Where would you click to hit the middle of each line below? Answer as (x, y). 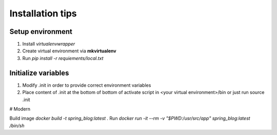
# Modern (20, 109)
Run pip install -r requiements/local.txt (63, 58)
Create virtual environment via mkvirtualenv (69, 51)
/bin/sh (17, 125)
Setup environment (41, 32)
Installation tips (43, 13)
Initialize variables (39, 73)
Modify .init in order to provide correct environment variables (87, 85)
